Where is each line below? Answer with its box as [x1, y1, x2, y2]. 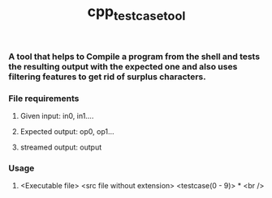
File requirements [8, 92, 80, 103]
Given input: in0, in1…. [19, 112, 94, 121]
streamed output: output [19, 142, 102, 152]
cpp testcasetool [87, 2, 186, 23]
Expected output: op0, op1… [19, 127, 115, 137]
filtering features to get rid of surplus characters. [8, 71, 206, 82]
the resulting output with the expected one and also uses [8, 61, 238, 72]
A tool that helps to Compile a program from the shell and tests [8, 51, 261, 62]
